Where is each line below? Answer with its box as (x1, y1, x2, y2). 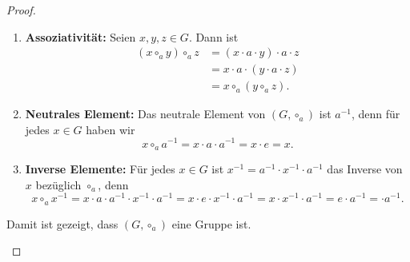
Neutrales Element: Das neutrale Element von (25, 105, 266, 122)
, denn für (351, 105, 400, 122)
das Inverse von (327, 161, 403, 177)
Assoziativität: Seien (25, 28, 136, 45)
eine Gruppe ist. (171, 215, 251, 232)
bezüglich (35, 176, 82, 193)
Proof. (6, 2, 36, 18)
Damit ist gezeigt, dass (6, 215, 119, 232)
